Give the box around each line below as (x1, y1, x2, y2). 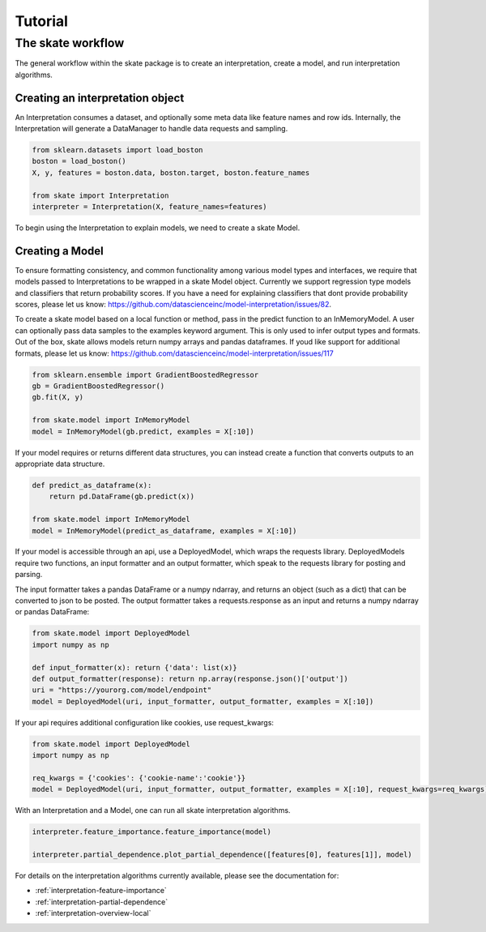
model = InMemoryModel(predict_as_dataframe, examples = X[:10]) (32, 526, 297, 535)
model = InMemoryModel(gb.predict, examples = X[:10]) (32, 426, 254, 436)
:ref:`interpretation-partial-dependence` (35, 896, 168, 907)
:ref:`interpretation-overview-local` (35, 908, 151, 918)
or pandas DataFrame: (15, 607, 90, 617)
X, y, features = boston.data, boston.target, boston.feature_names (32, 168, 310, 177)
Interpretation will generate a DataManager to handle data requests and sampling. (15, 124, 288, 134)
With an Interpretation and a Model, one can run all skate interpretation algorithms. (15, 806, 291, 815)
